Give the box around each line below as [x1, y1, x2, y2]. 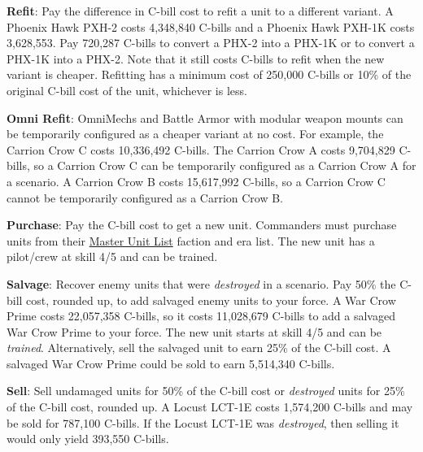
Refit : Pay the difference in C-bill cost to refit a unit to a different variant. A [7, 2, 394, 19]
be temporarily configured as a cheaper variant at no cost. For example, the [7, 125, 384, 142]
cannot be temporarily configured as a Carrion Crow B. [7, 189, 284, 206]
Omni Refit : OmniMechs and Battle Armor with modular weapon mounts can [7, 109, 403, 126]
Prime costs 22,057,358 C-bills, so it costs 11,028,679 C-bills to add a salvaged [7, 307, 395, 324]
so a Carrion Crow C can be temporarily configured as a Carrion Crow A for [33, 157, 416, 174]
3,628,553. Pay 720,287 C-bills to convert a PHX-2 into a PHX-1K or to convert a [7, 34, 415, 51]
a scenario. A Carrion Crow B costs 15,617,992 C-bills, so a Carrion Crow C [7, 172, 386, 189]
